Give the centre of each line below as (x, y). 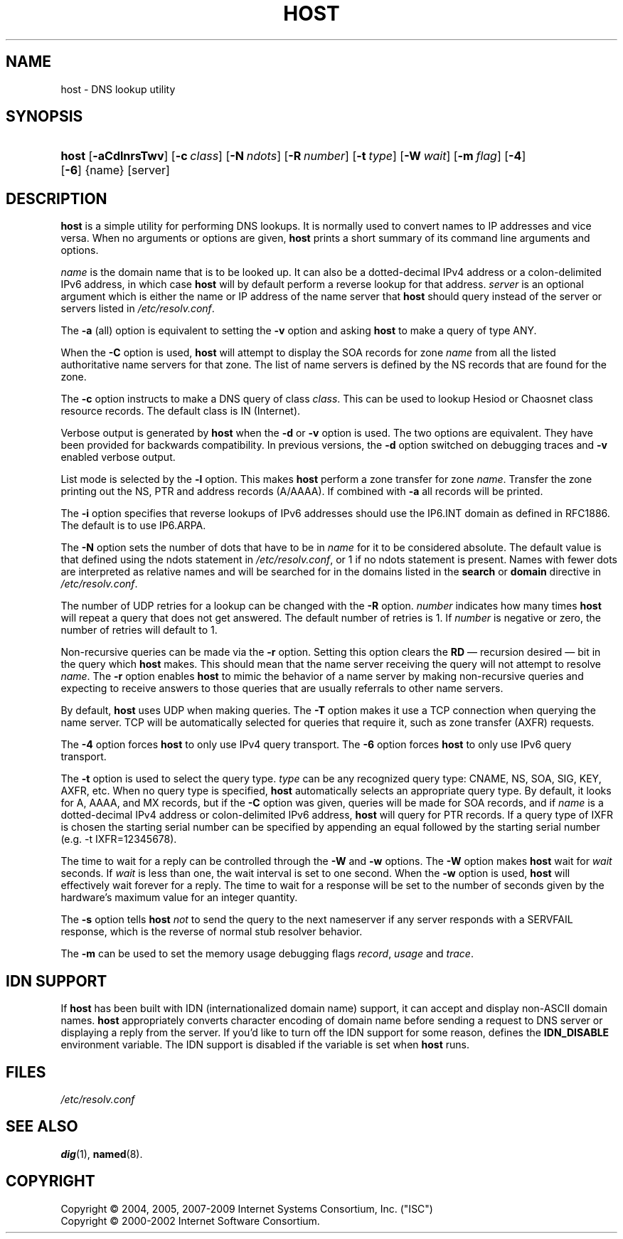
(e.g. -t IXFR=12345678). (119, 839)
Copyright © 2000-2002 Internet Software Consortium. (190, 1221)
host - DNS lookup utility (118, 89)
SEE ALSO (42, 1127)
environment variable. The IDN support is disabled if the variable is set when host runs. (265, 1045)
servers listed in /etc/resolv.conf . (138, 309)
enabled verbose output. (118, 457)
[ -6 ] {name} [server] (115, 170)
